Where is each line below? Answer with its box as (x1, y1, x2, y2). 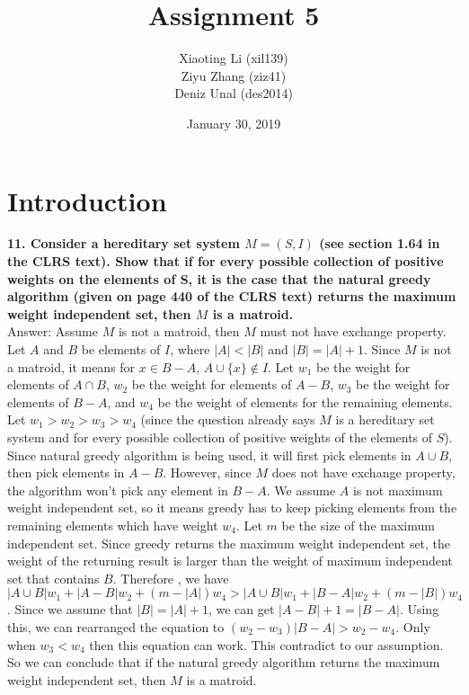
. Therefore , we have (112, 568, 229, 587)
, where (170, 340, 210, 358)
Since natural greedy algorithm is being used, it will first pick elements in (7, 445, 411, 464)
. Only (395, 617, 430, 636)
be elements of (81, 340, 161, 358)
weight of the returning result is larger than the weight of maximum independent (7, 551, 453, 570)
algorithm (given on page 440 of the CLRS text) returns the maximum (7, 287, 456, 306)
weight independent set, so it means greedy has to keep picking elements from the (7, 498, 457, 517)
